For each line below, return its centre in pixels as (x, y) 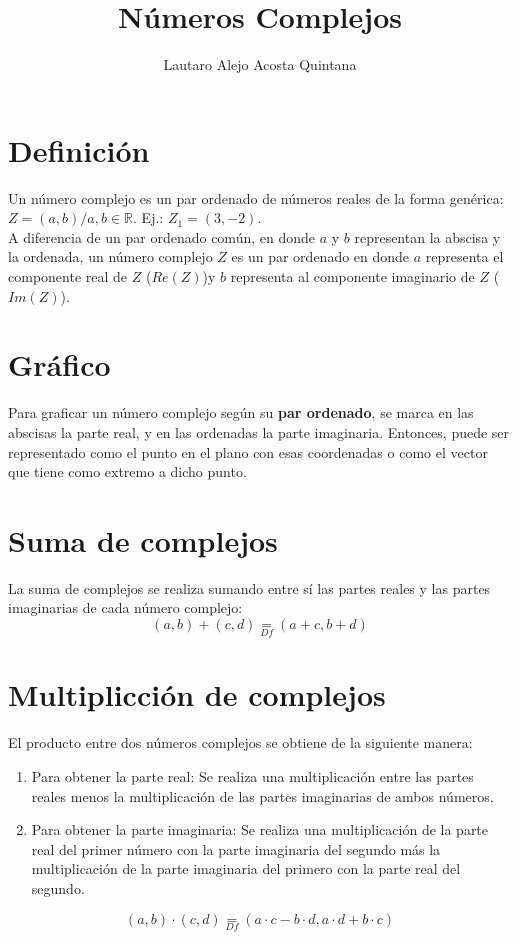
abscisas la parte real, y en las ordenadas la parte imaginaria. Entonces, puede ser (259, 431)
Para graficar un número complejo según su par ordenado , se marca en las (241, 412)
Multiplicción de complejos (197, 694)
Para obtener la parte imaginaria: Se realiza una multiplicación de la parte (260, 829)
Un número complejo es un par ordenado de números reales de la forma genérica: (256, 197)
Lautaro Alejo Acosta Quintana (260, 64)
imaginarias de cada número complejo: (125, 607)
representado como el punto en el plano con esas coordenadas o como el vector (248, 451)
